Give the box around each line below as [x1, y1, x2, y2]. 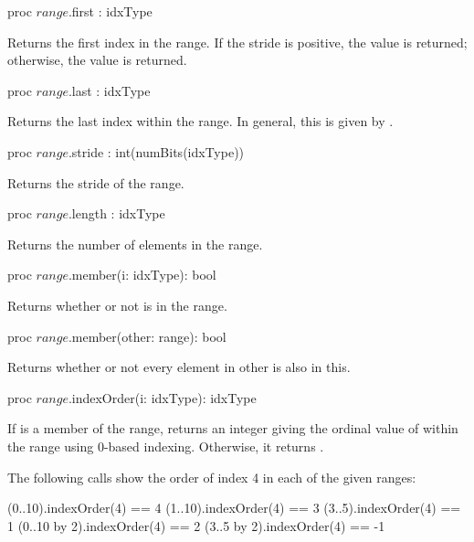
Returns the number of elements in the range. [7, 234, 263, 253]
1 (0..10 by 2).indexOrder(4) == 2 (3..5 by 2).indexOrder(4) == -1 [7, 515, 385, 535]
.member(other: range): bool [68, 326, 226, 345]
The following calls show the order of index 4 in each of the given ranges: [7, 467, 416, 486]
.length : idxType [68, 204, 165, 223]
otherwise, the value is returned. [7, 50, 187, 69]
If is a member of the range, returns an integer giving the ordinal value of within [7, 419, 458, 438]
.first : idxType [68, 2, 153, 20]
